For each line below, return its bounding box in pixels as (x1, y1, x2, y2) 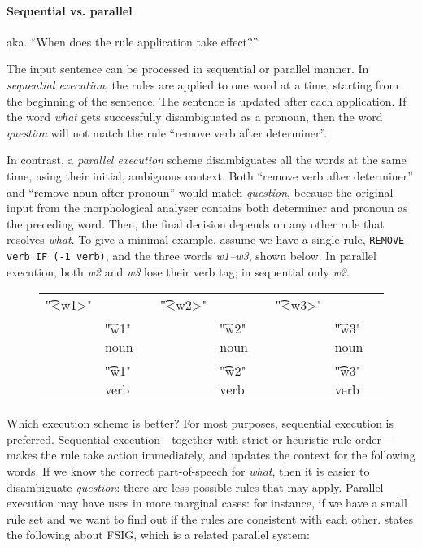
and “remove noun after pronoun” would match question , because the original (7, 183, 394, 200)
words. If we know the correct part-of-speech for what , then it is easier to (7, 463, 370, 480)
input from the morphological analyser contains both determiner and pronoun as (7, 199, 408, 216)
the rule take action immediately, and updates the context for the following (41, 446, 415, 463)
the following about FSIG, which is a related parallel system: (7, 526, 310, 543)
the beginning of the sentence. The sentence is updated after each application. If (7, 92, 407, 109)
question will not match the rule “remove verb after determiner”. (7, 124, 328, 141)
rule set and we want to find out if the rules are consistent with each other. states (7, 510, 413, 527)
